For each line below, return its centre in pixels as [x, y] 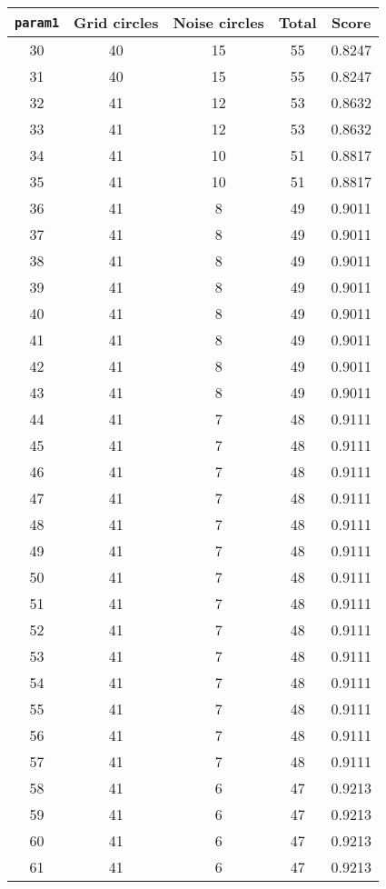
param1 [37, 22]
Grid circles [116, 22]
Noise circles [218, 22]
